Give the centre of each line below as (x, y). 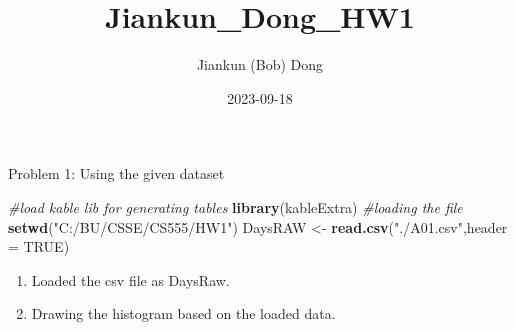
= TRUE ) (39, 246)
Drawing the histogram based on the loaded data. (183, 313)
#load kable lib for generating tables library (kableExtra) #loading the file (235, 206)
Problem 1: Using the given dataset (116, 173)
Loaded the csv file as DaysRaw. (130, 279)
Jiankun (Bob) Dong (260, 64)
